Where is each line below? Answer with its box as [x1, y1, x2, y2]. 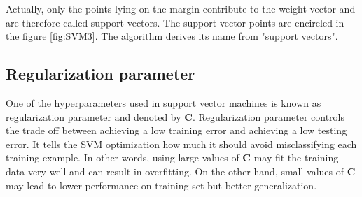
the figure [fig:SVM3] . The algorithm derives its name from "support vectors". [6, 29, 338, 43]
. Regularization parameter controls [192, 109, 344, 124]
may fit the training [253, 150, 339, 165]
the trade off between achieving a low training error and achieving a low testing [6, 123, 347, 138]
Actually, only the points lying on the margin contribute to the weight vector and [6, 1, 356, 15]
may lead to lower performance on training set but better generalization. [6, 177, 317, 192]
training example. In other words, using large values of [6, 150, 239, 165]
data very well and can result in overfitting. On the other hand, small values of [6, 163, 344, 178]
